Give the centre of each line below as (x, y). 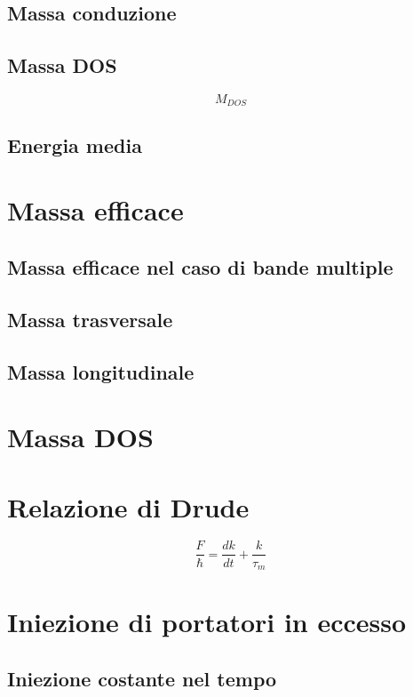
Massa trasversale (90, 319)
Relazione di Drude (128, 506)
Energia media (75, 144)
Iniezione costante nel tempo (142, 678)
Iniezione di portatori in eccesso (207, 622)
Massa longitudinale (101, 371)
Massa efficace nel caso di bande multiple (200, 266)
